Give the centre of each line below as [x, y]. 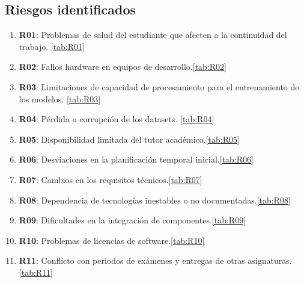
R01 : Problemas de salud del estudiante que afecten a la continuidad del [153, 35]
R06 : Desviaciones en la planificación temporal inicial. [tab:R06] [136, 159]
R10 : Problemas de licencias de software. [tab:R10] [112, 240]
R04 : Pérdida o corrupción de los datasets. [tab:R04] [117, 119]
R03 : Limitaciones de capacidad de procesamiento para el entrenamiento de [159, 86]
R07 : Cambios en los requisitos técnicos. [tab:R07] [111, 179]
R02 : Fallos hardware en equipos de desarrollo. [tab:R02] [123, 67]
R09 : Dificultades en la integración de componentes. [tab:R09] [132, 220]
